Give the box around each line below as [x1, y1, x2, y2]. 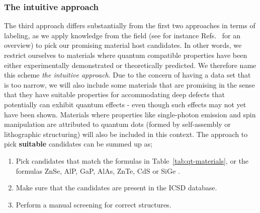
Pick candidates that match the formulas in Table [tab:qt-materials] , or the [16, 155, 248, 166]
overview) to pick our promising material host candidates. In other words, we [4, 40, 242, 50]
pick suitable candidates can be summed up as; [4, 138, 152, 149]
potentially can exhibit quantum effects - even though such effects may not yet [4, 99, 246, 109]
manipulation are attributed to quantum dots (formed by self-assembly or [4, 119, 231, 129]
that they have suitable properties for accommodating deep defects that [4, 89, 225, 100]
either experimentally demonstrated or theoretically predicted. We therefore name [4, 59, 256, 70]
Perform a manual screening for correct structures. [16, 199, 171, 209]
